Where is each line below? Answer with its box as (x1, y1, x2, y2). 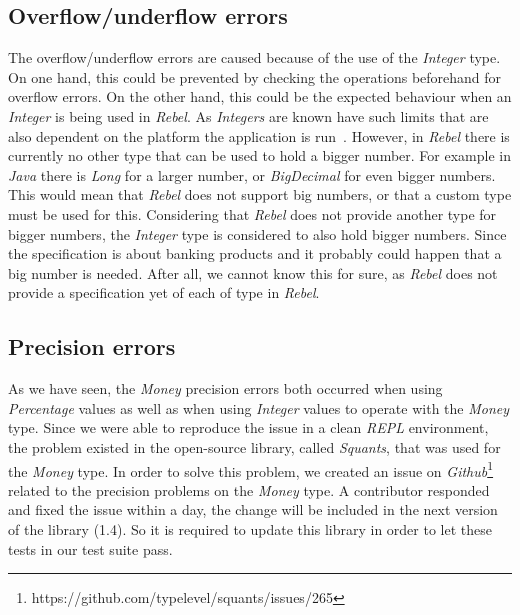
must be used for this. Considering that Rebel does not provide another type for (8, 203, 497, 224)
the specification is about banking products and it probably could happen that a (8, 243, 502, 264)
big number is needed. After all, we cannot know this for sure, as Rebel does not (8, 262, 498, 283)
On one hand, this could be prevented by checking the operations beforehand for (8, 66, 502, 87)
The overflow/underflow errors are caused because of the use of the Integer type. (8, 47, 501, 68)
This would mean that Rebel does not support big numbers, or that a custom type (8, 184, 512, 205)
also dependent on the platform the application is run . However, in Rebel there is (8, 125, 510, 146)
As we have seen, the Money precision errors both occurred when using (8, 378, 443, 399)
